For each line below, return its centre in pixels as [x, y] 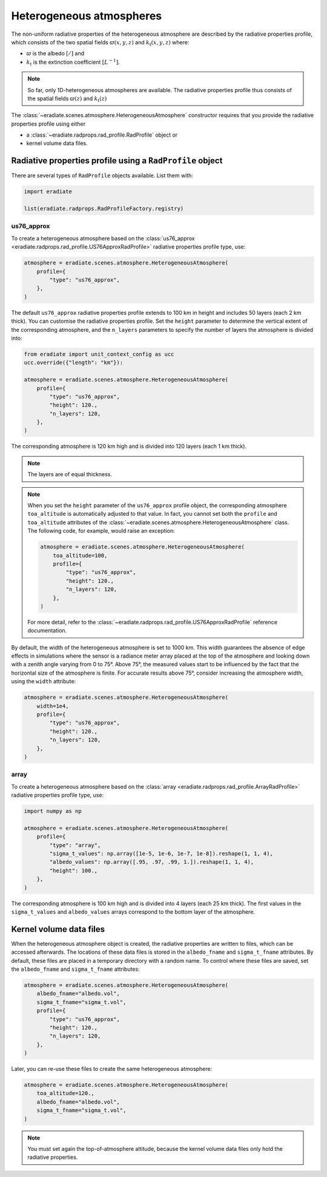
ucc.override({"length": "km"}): [74, 363]
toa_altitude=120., [66, 1093]
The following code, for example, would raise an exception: [101, 531]
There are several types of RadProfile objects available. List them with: [102, 175]
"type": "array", [75, 845]
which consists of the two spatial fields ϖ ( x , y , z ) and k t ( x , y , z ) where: [100, 43]
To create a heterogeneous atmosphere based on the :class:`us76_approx [103, 238]
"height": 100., [74, 870]
